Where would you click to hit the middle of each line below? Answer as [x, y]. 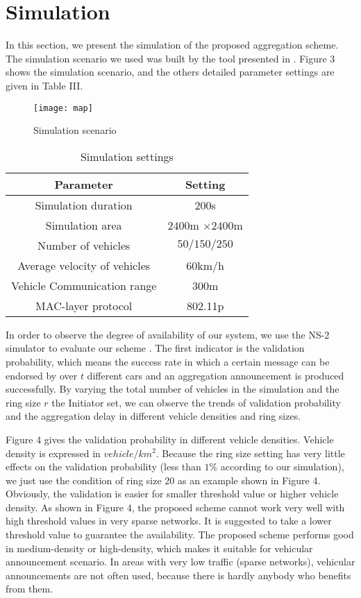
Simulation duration [84, 205]
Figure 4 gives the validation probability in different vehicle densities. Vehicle [170, 439]
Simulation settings [127, 156]
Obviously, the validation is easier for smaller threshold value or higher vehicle [172, 494]
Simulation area [84, 225]
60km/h [205, 265]
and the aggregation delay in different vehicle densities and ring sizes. [153, 416]
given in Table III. [44, 85]
